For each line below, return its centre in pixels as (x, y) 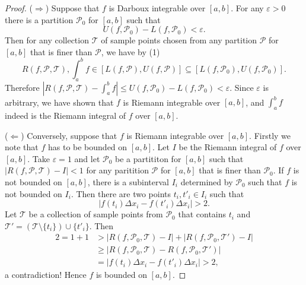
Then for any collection (47, 40)
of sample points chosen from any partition (179, 40)
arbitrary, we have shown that (59, 102)
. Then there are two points (121, 193)
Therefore (22, 87)
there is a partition (39, 19)
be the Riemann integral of (228, 147)
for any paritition (117, 170)
